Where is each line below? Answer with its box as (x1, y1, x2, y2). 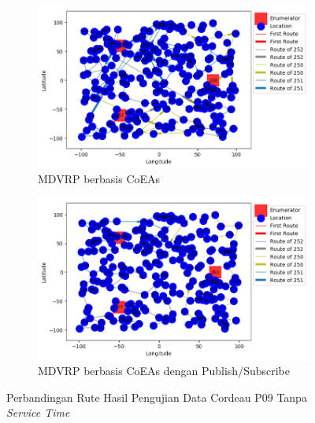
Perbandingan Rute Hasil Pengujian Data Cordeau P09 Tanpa (6, 388, 307, 405)
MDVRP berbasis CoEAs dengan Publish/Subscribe (38, 362, 290, 379)
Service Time (6, 404, 70, 421)
